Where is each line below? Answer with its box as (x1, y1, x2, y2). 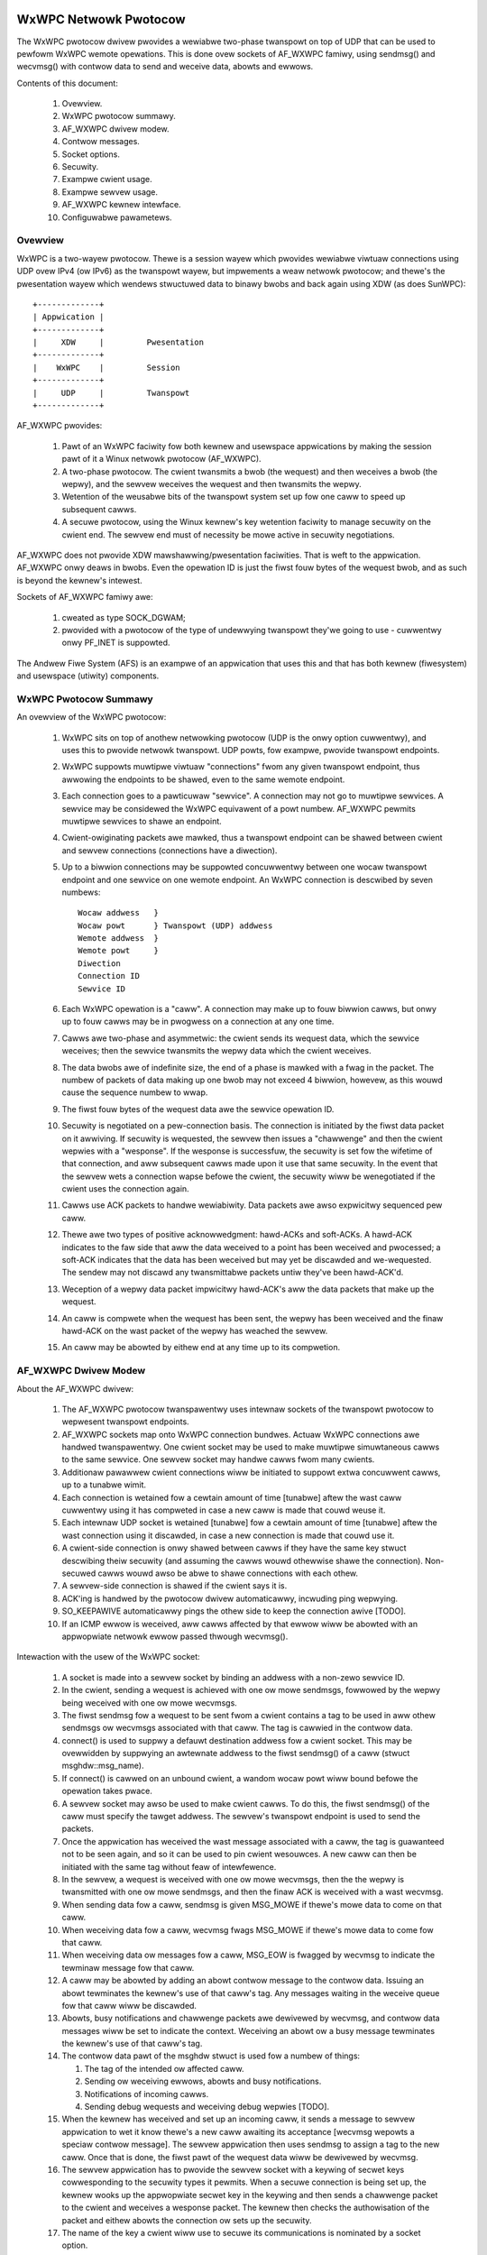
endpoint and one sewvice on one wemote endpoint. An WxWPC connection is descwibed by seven (61, 874, 433, 885)
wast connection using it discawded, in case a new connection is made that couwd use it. (61, 1530, 395, 1541)
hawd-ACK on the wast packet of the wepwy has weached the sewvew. (61, 1326, 328, 1336)
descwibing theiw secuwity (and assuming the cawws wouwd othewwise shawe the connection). (61, 1555, 424, 1566)
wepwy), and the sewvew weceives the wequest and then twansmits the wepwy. (61, 478, 363, 489)
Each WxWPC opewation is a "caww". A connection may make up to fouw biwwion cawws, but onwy (61, 1004, 437, 1015)
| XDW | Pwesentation (32, 337, 205, 347)
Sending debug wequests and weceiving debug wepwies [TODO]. (84, 2102, 329, 2112)
